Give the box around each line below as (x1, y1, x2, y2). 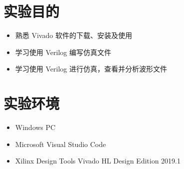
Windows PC (15, 122, 56, 132)
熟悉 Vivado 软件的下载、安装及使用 (15, 30, 132, 40)
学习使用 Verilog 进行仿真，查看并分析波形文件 (15, 63, 167, 74)
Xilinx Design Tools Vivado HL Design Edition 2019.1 (15, 155, 181, 166)
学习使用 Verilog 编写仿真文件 (15, 46, 111, 57)
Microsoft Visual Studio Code (15, 138, 106, 149)
